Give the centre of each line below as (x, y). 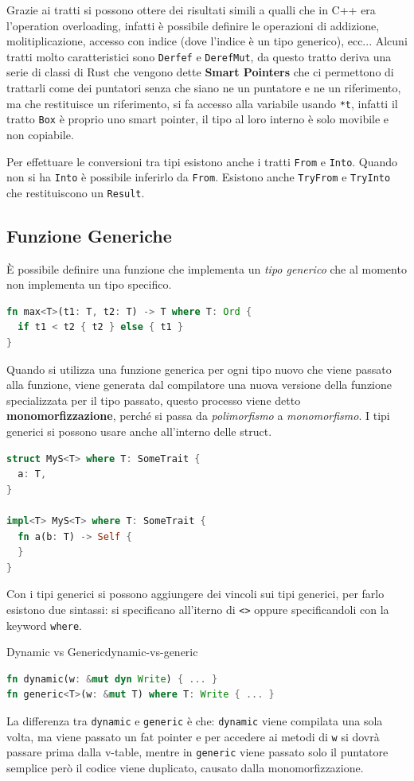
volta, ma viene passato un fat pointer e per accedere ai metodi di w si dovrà (193, 736)
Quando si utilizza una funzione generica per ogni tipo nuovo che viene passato (199, 369)
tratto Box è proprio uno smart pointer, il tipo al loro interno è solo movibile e (198, 119)
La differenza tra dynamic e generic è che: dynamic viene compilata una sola (195, 721)
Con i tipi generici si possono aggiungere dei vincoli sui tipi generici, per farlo (195, 594)
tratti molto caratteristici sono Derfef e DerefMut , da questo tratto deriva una (199, 56)
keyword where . (44, 625)
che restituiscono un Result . (76, 192)
